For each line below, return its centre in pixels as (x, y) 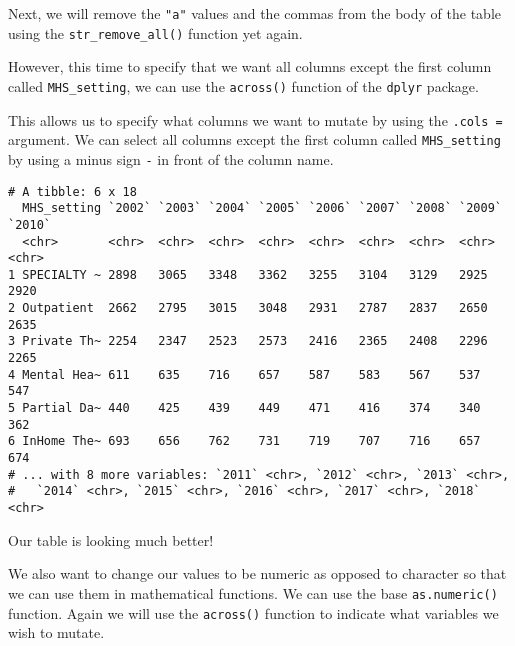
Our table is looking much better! (111, 539)
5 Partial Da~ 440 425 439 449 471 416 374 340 (244, 408)
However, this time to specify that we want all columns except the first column (250, 66)
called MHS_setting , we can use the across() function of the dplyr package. (243, 85)
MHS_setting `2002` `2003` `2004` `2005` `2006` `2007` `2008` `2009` (262, 208)
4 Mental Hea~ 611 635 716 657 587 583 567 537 (244, 374)
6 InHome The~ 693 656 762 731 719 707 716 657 (244, 441)
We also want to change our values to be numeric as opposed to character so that (257, 573)
